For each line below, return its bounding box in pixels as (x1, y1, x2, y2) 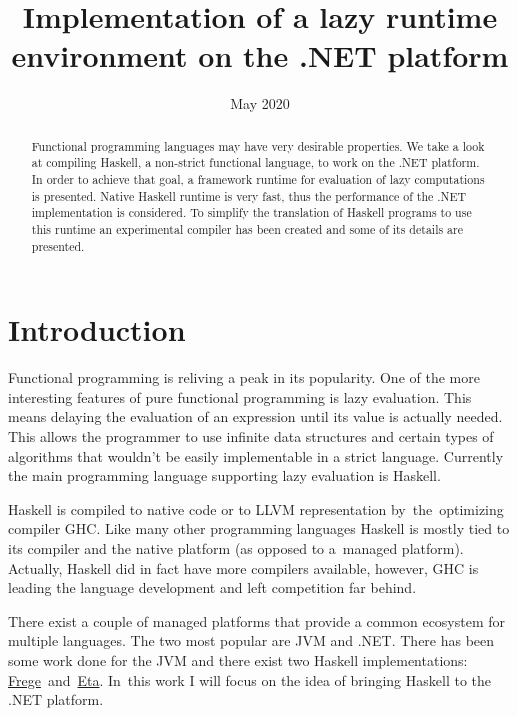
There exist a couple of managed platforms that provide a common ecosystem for (8, 610, 506, 631)
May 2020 (230, 93, 290, 114)
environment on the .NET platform (11, 35, 509, 76)
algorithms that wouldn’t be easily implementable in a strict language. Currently (8, 445, 504, 466)
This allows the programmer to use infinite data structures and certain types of (8, 426, 494, 447)
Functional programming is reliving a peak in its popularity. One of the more (8, 367, 480, 388)
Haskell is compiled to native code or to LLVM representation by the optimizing (8, 498, 504, 519)
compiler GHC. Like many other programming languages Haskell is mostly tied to (8, 518, 510, 539)
